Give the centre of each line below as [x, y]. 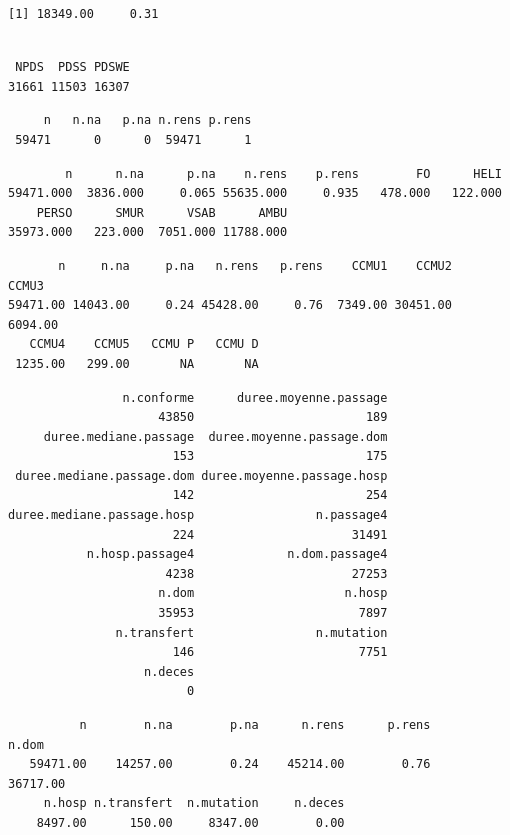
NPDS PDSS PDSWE [72, 67]
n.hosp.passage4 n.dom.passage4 [237, 554]
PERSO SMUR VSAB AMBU [162, 212]
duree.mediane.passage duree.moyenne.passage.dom [215, 436]
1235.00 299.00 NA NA [137, 363]
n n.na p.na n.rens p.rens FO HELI [283, 173]
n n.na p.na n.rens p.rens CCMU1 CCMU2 [255, 265]
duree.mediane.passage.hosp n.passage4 [198, 515]
